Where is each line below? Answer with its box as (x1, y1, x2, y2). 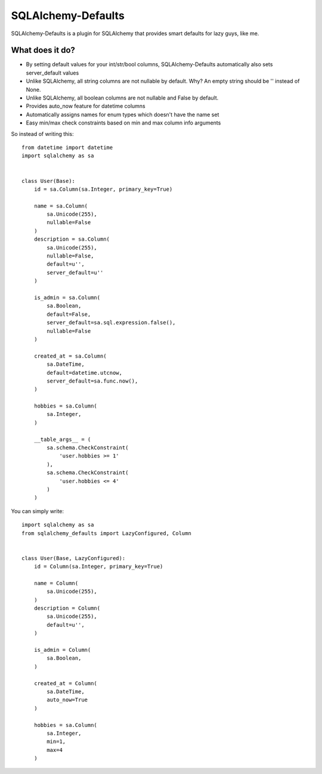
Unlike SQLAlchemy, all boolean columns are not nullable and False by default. (26, 94, 219, 101)
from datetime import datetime (21, 144, 113, 151)
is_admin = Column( (33, 646, 91, 654)
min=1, (47, 738, 66, 745)
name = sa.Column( (33, 203, 88, 209)
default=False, (47, 310, 91, 318)
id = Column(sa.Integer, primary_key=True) (33, 563, 163, 570)
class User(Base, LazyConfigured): (21, 555, 126, 561)
